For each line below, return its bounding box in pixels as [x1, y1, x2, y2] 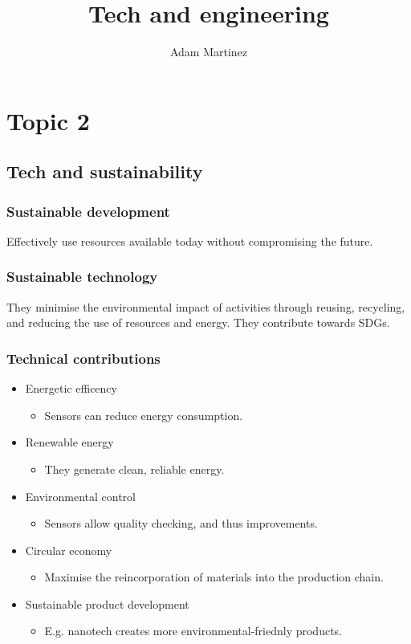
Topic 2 [6, 104, 90, 137]
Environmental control [25, 487, 136, 504]
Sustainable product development [25, 595, 189, 612]
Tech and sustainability [6, 159, 203, 184]
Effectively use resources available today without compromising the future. [6, 232, 373, 249]
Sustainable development [6, 201, 170, 221]
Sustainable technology [6, 267, 158, 287]
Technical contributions [6, 348, 161, 368]
